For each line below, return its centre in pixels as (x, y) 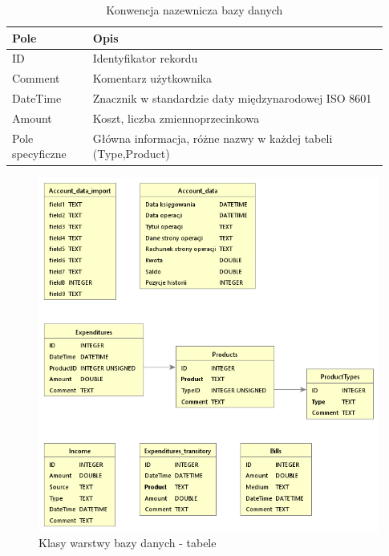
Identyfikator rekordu (145, 58)
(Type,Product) (131, 154)
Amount (32, 118)
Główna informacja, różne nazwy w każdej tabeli (213, 138)
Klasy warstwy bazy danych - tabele (128, 543)
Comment (36, 78)
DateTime (37, 98)
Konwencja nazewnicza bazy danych (194, 10)
